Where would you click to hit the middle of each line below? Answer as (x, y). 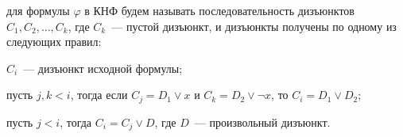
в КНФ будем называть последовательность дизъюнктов (219, 10)
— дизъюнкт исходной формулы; (103, 68)
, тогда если (99, 95)
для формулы (38, 10)
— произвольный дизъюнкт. (262, 122)
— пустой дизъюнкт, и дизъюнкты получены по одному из (254, 26)
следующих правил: (54, 42)
